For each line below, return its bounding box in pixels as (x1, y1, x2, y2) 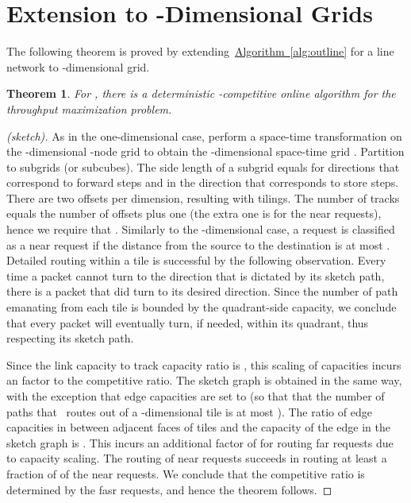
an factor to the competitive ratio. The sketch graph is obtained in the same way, (6, 372, 402, 389)
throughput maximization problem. (6, 100, 172, 117)
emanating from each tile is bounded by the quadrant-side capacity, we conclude (6, 299, 397, 315)
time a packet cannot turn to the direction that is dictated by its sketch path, (6, 267, 385, 284)
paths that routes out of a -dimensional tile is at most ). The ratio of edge (6, 403, 372, 420)
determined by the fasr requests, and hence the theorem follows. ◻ (6, 481, 332, 497)
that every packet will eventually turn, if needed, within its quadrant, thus (6, 314, 369, 331)
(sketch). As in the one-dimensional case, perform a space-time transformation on (6, 127, 402, 144)
